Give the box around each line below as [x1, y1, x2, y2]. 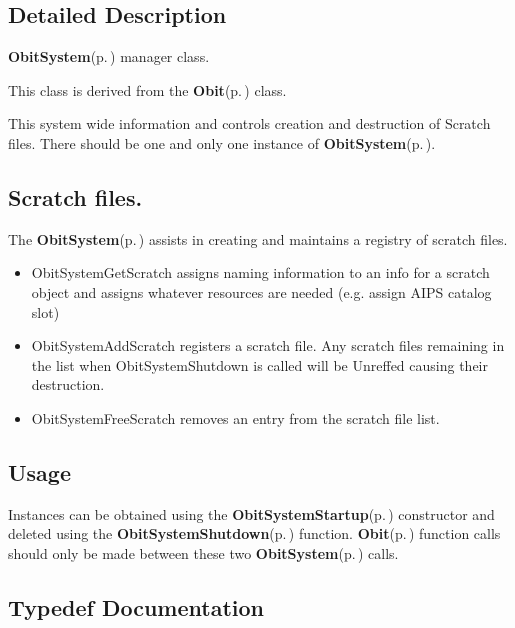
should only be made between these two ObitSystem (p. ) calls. [8, 542, 399, 563]
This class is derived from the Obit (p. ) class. [8, 79, 287, 100]
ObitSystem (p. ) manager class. [8, 46, 210, 67]
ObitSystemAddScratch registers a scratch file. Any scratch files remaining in [31, 335, 505, 356]
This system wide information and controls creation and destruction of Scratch [8, 113, 491, 134]
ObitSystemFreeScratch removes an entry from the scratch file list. [31, 407, 440, 428]
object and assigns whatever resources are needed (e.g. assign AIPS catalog [31, 281, 492, 302]
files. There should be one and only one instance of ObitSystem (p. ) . [8, 132, 436, 153]
